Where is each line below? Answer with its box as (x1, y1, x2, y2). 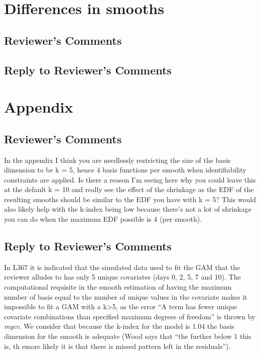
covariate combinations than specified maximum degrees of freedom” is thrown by (4, 311, 255, 321)
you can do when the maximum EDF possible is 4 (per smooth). (4, 214, 202, 224)
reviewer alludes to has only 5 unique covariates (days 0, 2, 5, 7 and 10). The (4, 272, 241, 282)
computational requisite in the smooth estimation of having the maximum (4, 282, 232, 292)
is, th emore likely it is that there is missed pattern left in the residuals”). (4, 340, 231, 351)
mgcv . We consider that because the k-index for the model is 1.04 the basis (4, 321, 234, 331)
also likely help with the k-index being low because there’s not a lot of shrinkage (4, 204, 251, 214)
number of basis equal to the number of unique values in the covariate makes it (4, 291, 247, 302)
